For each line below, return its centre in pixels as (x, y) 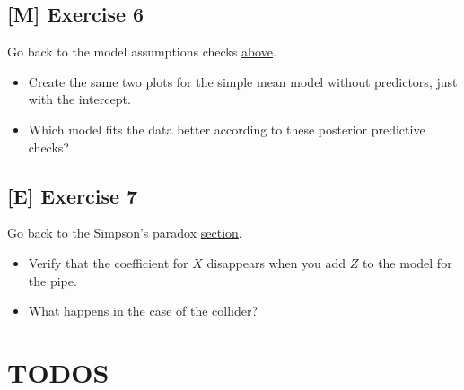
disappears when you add (276, 262)
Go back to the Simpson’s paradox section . (125, 233)
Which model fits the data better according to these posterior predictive (227, 129)
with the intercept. (79, 99)
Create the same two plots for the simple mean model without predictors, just (243, 81)
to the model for (407, 262)
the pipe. (53, 280)
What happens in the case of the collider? (143, 311)
